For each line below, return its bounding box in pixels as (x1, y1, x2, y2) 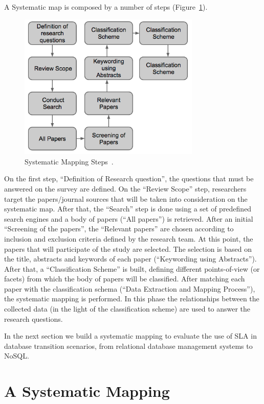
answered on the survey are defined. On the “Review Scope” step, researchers (4, 183, 247, 194)
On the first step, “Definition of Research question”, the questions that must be (4, 173, 254, 184)
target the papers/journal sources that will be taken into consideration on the (4, 193, 248, 204)
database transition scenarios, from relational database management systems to (4, 340, 253, 351)
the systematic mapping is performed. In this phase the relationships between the (4, 293, 259, 304)
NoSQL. (4, 350, 29, 361)
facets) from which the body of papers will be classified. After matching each (4, 273, 245, 284)
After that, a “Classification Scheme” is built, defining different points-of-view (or (4, 263, 260, 274)
